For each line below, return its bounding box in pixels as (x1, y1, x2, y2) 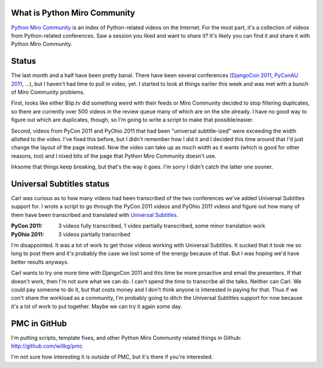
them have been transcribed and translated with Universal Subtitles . (11, 211, 179, 218)
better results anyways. (11, 258, 69, 265)
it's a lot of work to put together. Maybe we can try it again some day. (11, 302, 182, 310)
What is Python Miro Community (11, 8, 136, 18)
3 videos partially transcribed (58, 231, 131, 238)
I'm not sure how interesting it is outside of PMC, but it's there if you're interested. (11, 353, 214, 361)
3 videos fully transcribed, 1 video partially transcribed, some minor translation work (58, 222, 266, 229)
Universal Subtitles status (11, 179, 110, 189)
